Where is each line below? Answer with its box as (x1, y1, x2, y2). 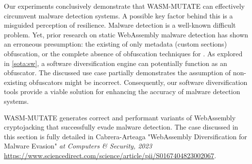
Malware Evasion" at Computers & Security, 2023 (4, 141, 152, 151)
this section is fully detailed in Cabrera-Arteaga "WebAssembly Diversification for (4, 131, 247, 141)
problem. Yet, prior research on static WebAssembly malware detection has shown (4, 29, 249, 39)
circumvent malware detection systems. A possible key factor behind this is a (4, 10, 233, 20)
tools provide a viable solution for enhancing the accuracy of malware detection (4, 86, 240, 97)
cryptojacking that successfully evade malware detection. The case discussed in (4, 122, 238, 132)
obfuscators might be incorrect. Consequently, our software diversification (29, 77, 248, 87)
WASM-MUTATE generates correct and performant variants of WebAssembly (4, 112, 236, 122)
